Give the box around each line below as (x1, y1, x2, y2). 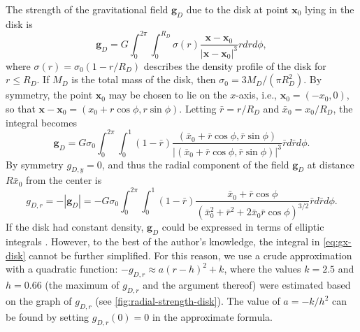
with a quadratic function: (6, 261, 118, 276)
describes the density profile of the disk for (143, 58, 326, 73)
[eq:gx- (323, 234, 352, 249)
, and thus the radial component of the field (101, 157, 289, 171)
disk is (6, 16, 33, 31)
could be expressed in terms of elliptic (161, 219, 324, 234)
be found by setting (6, 309, 89, 324)
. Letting (179, 101, 217, 116)
